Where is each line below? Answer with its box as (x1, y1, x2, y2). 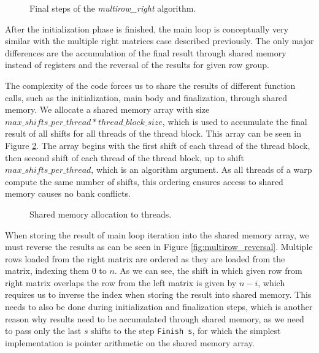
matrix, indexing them (5, 264, 89, 277)
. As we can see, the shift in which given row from (114, 264, 302, 277)
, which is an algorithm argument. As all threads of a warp (91, 163, 312, 176)
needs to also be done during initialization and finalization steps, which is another (5, 300, 313, 313)
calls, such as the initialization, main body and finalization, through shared (5, 91, 288, 104)
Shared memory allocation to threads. (29, 207, 172, 220)
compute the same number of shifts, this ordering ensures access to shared (5, 175, 283, 188)
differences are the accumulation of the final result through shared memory (5, 46, 286, 59)
